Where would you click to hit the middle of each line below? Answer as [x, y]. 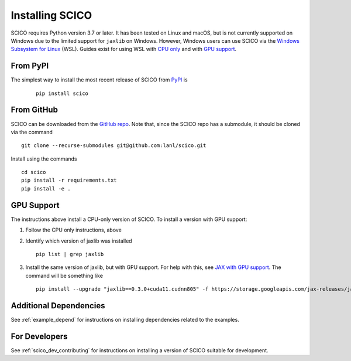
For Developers [39, 336]
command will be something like [64, 275]
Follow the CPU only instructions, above [74, 230]
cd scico [34, 172]
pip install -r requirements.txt [69, 180]
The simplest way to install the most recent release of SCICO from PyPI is [99, 80]
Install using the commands [44, 159]
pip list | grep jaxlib [70, 254]
